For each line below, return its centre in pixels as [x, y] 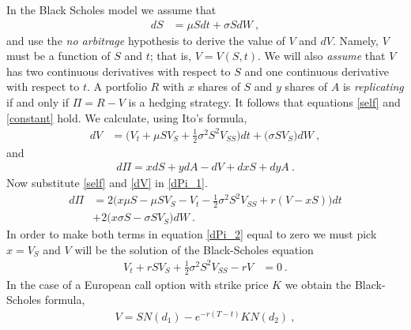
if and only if [38, 102]
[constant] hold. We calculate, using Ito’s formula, [127, 117]
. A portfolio [117, 86]
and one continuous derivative [317, 71]
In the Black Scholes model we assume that [111, 9]
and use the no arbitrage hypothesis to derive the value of [146, 40]
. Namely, [356, 40]
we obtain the [318, 284]
